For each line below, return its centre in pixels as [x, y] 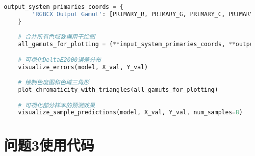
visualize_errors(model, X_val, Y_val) [83, 67]
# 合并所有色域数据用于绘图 [56, 37]
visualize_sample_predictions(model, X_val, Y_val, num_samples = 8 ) [130, 113]
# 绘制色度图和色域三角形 [53, 83]
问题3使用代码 [49, 145]
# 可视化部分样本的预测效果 [56, 105]
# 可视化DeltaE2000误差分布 [59, 60]
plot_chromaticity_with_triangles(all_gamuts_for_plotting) [118, 90]
